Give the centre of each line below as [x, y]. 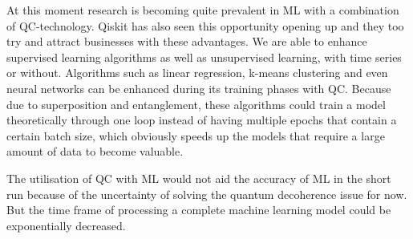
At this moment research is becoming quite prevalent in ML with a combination [203, 10]
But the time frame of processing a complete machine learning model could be [199, 210]
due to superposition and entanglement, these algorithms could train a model [196, 104]
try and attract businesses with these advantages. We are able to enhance [187, 41]
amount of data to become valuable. [95, 151]
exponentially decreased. [66, 225]
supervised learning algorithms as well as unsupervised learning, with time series [204, 57]
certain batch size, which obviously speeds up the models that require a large [196, 135]
